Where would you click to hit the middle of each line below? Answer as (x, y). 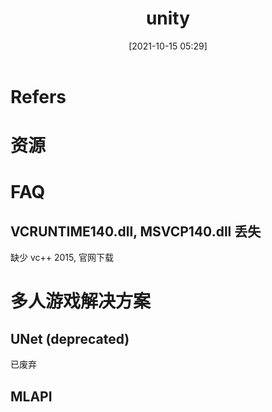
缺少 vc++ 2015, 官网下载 (62, 258)
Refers (38, 96)
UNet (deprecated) (70, 338)
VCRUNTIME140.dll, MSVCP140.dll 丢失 (136, 231)
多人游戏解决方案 (81, 301)
